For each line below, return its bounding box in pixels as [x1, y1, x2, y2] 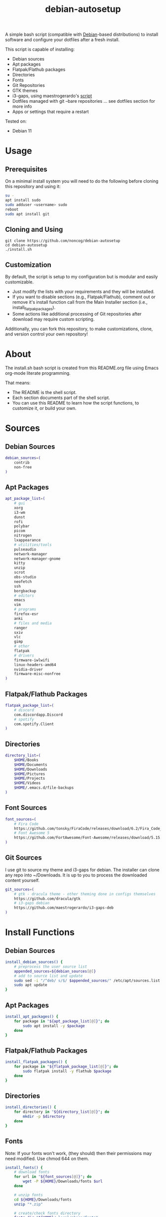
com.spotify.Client [14, 721, 54, 727]
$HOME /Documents [14, 762, 48, 767]
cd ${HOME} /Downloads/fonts [14, 1197, 72, 1202]
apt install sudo [5, 198, 41, 203]
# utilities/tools [14, 542, 52, 547]
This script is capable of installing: [5, 46, 75, 53]
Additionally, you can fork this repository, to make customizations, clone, [5, 326, 153, 332]
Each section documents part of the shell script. [12, 395, 110, 401]
